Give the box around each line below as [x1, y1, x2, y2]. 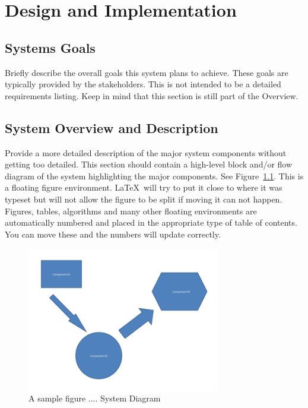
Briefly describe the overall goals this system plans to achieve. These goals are [5, 66, 288, 78]
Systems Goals [5, 38, 96, 56]
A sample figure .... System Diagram [28, 392, 161, 404]
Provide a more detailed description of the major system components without [5, 146, 287, 159]
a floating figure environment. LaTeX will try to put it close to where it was [5, 181, 282, 194]
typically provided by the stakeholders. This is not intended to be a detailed [5, 78, 281, 90]
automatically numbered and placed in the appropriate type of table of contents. [5, 216, 297, 229]
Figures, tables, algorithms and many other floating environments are [5, 204, 257, 217]
